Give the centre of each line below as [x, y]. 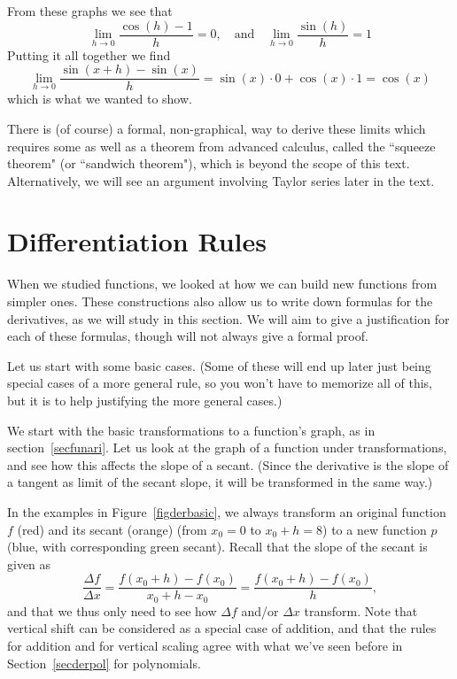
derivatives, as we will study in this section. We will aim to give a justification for [228, 318]
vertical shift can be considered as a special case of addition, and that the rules [222, 628]
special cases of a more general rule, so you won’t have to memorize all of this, [220, 383]
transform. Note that [361, 610]
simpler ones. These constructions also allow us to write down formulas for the [220, 301]
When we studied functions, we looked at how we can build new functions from [222, 284]
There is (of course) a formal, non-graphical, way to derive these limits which [217, 128]
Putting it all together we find [89, 54]
